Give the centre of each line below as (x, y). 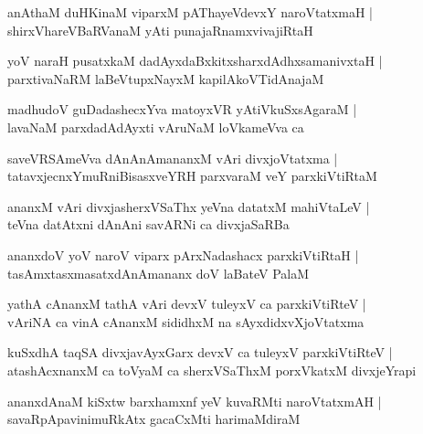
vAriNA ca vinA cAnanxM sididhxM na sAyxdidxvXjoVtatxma (186, 321)
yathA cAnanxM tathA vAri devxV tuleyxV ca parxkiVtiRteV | (187, 304)
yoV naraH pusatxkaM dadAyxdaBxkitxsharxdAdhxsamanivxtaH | (195, 61)
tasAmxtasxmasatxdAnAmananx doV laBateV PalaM (159, 273)
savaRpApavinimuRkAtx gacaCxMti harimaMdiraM (154, 419)
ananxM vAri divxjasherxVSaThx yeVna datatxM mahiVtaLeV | (189, 206)
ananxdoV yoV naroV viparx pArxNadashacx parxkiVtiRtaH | (183, 254)
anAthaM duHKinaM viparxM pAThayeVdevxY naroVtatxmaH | (190, 12)
